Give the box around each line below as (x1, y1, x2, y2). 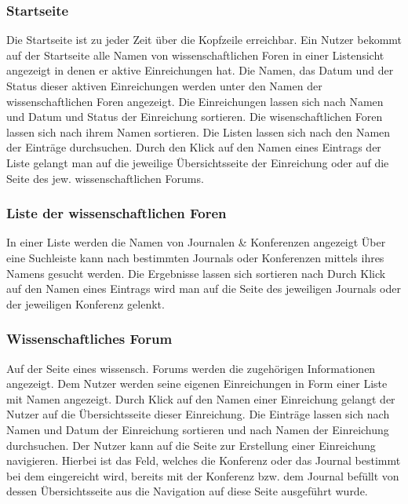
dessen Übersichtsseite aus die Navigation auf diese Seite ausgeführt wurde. (6, 483, 368, 499)
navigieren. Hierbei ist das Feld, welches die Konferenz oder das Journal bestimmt (6, 452, 401, 469)
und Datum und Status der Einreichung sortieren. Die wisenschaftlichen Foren (6, 108, 383, 125)
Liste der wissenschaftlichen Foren (6, 203, 227, 223)
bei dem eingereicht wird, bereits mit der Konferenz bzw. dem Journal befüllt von (6, 467, 399, 484)
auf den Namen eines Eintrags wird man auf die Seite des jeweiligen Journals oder (6, 280, 401, 297)
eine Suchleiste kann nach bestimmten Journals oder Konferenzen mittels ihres (6, 249, 384, 265)
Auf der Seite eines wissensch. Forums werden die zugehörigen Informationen (6, 360, 376, 376)
